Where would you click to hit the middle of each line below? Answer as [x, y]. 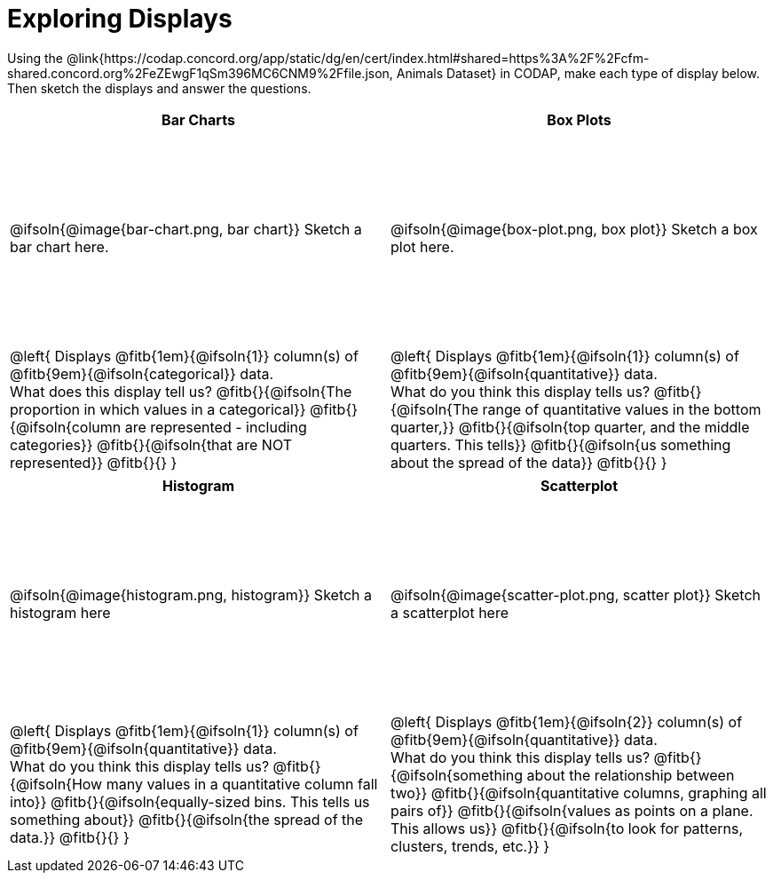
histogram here [60, 612]
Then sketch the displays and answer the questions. [159, 88]
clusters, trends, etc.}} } [470, 846]
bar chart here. [59, 246]
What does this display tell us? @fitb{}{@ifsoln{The [181, 391]
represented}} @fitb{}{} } [94, 462]
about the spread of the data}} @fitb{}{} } [529, 462]
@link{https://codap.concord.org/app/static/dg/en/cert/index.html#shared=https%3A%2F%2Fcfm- [358, 58]
